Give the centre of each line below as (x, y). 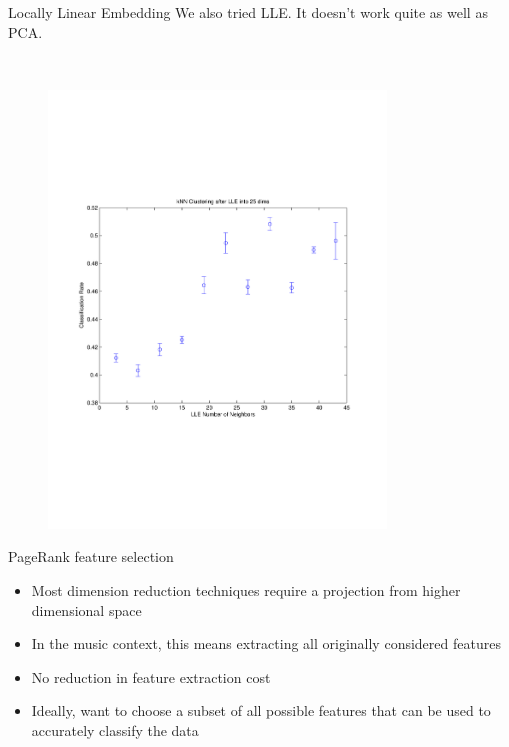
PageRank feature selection (91, 556)
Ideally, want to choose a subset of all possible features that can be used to (261, 710)
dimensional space (86, 609)
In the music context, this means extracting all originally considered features (266, 643)
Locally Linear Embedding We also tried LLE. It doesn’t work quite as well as (248, 12)
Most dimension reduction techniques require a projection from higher (246, 590)
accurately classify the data (115, 730)
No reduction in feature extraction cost (151, 676)
